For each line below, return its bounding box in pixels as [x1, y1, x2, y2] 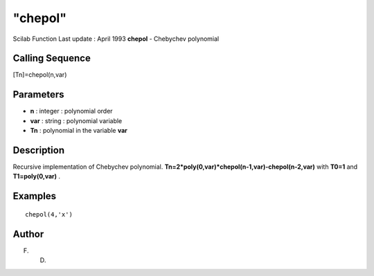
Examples [12, 190, 57, 202]
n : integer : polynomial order [30, 107, 114, 116]
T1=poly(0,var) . [12, 172, 60, 181]
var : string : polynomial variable [30, 116, 123, 125]
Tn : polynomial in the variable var [30, 127, 128, 135]
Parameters [12, 89, 64, 100]
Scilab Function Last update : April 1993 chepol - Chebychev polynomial [12, 35, 220, 43]
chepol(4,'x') [25, 210, 73, 218]
